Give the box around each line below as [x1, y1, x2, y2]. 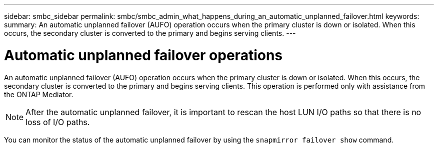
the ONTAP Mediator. [4, 90, 73, 99]
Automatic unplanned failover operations [4, 46, 283, 64]
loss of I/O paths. [25, 117, 90, 127]
